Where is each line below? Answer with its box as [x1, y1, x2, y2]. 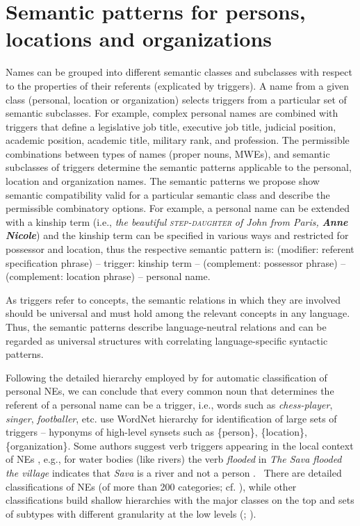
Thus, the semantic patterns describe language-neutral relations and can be [6, 320, 327, 334]
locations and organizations [6, 24, 272, 53]
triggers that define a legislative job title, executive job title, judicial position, [6, 119, 336, 133]
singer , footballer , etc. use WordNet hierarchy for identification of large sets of [6, 411, 337, 425]
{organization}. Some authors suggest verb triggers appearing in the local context [6, 438, 354, 452]
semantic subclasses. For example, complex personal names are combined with [6, 106, 338, 120]
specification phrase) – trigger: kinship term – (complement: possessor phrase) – [6, 255, 346, 270]
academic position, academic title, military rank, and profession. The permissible [6, 133, 350, 147]
